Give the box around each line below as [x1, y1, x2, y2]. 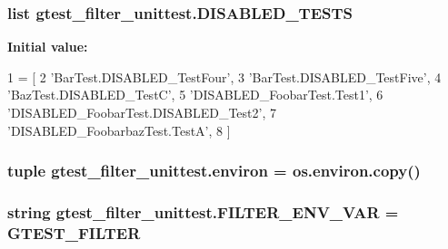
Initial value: [7, 37, 88, 56]
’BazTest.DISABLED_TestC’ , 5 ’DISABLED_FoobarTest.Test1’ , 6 [7, 85, 383, 104]
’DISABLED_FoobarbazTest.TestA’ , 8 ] [7, 120, 231, 139]
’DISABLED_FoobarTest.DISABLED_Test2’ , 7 [7, 103, 276, 121]
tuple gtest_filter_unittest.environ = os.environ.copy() [7, 159, 421, 182]
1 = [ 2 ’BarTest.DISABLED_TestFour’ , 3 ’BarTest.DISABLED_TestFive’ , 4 [7, 67, 442, 86]
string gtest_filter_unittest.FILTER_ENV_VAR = [7, 200, 399, 223]
